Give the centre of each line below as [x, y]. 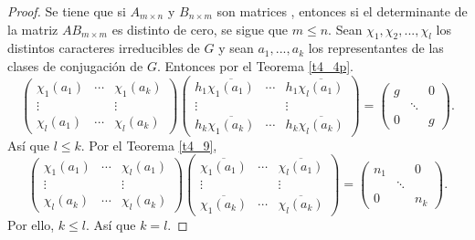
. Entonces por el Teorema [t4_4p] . [255, 65]
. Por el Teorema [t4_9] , [149, 145]
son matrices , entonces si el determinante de [342, 11]
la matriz [33, 29]
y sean [236, 48]
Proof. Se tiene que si [67, 11]
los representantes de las [376, 48]
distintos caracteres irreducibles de [104, 48]
